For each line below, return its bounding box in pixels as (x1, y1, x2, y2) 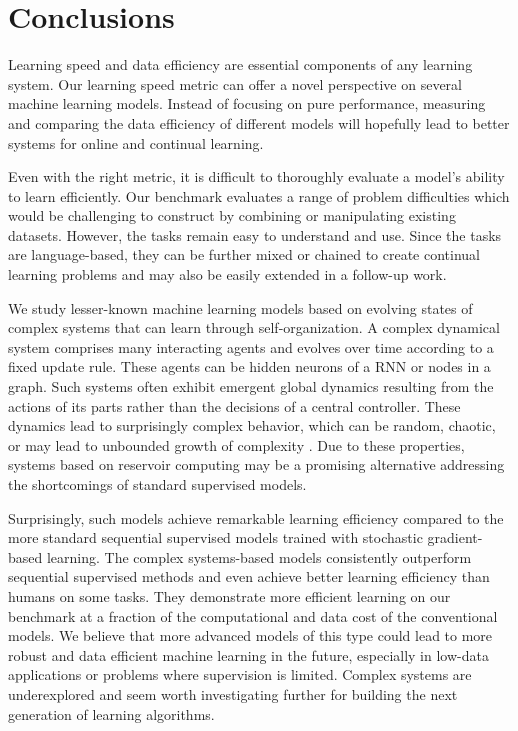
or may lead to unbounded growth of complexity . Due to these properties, (8, 434, 465, 455)
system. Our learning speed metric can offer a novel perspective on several (8, 73, 463, 94)
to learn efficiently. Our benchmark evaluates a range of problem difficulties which (8, 185, 510, 206)
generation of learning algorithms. (8, 703, 215, 724)
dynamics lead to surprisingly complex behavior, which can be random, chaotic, (8, 415, 496, 436)
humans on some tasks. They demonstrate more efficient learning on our (8, 585, 451, 606)
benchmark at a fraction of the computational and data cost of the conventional (8, 605, 498, 626)
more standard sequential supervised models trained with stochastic (8, 527, 423, 548)
